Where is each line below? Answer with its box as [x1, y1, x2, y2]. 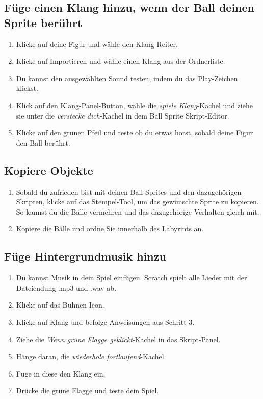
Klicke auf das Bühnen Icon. [16, 299, 104, 310]
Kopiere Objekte [4, 162, 93, 178]
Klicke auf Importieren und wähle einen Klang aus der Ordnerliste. [16, 56, 225, 66]
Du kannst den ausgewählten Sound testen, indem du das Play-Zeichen [16, 73, 238, 83]
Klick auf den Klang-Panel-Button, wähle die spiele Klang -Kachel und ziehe [16, 100, 253, 110]
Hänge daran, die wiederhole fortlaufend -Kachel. [16, 351, 166, 362]
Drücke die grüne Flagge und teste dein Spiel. [16, 385, 159, 396]
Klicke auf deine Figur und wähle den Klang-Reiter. [16, 38, 178, 49]
